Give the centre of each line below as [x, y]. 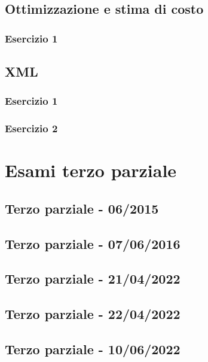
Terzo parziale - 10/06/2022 [93, 349]
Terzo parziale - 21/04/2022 [93, 279]
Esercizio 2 [31, 128]
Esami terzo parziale [91, 170]
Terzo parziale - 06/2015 [82, 208]
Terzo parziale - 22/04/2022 [93, 314]
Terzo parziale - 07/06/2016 [93, 243]
